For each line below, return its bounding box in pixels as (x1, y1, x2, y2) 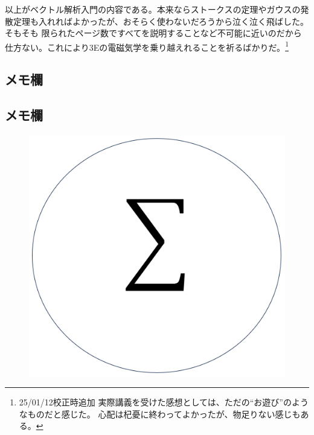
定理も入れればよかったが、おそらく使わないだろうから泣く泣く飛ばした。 (13, 14, 309, 27)
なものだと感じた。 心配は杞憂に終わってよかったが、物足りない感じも (19, 407, 301, 420)
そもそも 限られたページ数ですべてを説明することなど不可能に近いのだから (5, 27, 302, 39)
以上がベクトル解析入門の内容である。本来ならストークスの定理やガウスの (5, 3, 301, 15)
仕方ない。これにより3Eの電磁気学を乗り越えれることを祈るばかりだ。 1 (5, 39, 289, 53)
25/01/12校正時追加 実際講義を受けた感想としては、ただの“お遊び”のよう (19, 396, 309, 408)
